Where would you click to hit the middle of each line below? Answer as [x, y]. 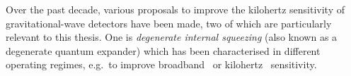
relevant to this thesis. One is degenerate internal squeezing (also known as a [172, 37]
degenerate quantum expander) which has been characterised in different [163, 50]
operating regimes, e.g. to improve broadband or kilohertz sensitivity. [161, 64]
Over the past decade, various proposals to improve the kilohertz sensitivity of [175, 9]
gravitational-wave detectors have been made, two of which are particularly [169, 23]
